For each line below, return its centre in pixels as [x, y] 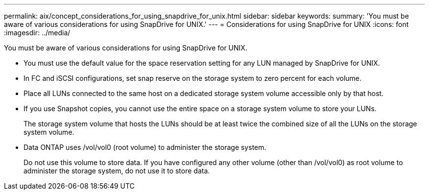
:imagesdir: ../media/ [37, 33]
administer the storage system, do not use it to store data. [117, 171]
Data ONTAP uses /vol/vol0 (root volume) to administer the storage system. [145, 147]
